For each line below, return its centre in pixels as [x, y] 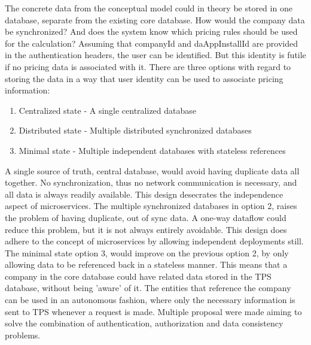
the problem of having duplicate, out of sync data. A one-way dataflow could [146, 217]
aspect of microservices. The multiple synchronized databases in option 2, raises [151, 206]
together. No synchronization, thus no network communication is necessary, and [151, 182]
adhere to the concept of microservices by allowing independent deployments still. [154, 241]
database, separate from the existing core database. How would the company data [155, 19]
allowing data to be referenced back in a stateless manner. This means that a [146, 264]
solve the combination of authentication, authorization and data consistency [144, 323]
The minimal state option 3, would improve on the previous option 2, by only [147, 252]
